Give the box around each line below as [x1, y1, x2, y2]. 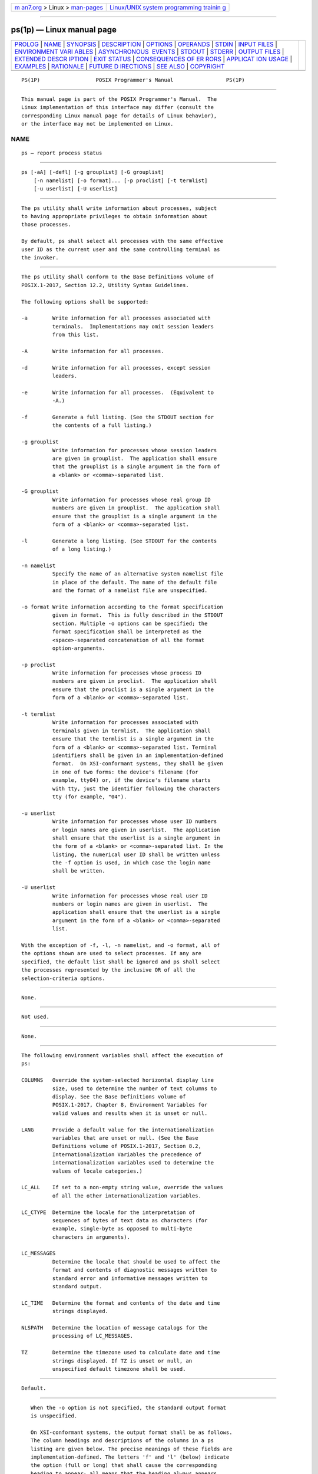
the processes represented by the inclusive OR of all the [21, 967, 196, 973]
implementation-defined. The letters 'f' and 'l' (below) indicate [30, 1454, 230, 1460]
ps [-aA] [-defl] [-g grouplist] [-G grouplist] [21, 169, 164, 176]
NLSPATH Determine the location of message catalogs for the [21, 1324, 208, 1331]
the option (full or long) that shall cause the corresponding [30, 1462, 217, 1469]
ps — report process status [21, 150, 102, 156]
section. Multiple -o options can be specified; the [52, 620, 208, 627]
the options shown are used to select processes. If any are [21, 950, 201, 957]
